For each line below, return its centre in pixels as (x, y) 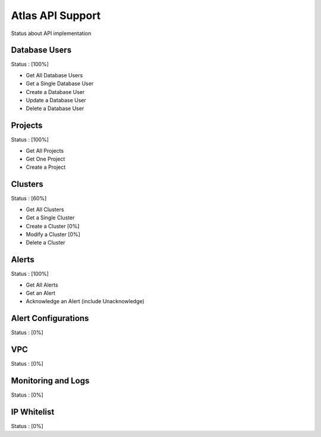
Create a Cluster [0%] (53, 226)
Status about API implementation (51, 33)
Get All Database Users (54, 75)
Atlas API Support (56, 15)
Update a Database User (56, 100)
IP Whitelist (33, 412)
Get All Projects (45, 150)
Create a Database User (55, 92)
